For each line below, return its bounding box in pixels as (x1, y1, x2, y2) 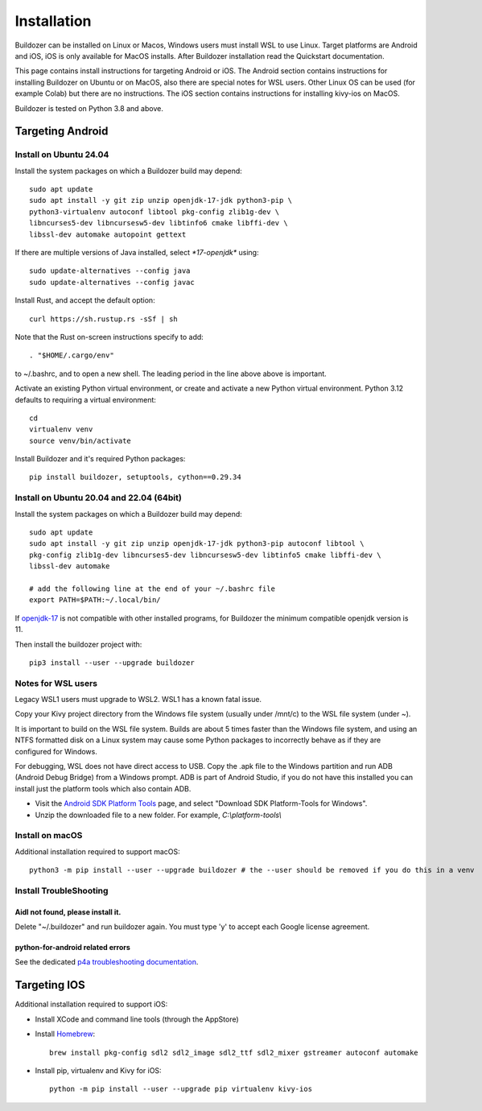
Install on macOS (14, 830, 83, 841)
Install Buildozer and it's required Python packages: (14, 454, 186, 464)
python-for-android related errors (14, 943, 130, 952)
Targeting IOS (14, 978, 86, 992)
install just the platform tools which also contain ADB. (14, 783, 192, 793)
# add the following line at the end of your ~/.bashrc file (29, 584, 275, 593)
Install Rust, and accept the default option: (14, 295, 156, 305)
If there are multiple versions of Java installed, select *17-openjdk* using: (14, 248, 259, 257)
